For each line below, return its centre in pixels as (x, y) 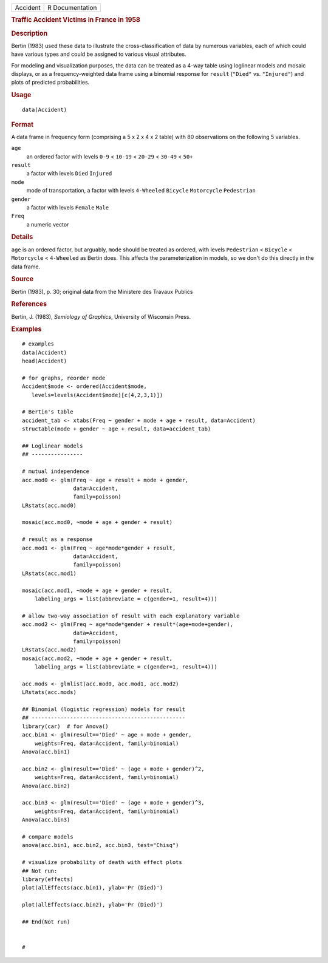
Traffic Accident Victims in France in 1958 (76, 20)
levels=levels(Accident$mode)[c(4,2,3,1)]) (97, 395)
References (29, 304)
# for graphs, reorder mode (64, 378)
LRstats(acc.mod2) (50, 650)
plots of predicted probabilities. (50, 83)
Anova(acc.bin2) (46, 786)
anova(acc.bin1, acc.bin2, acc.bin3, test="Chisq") (101, 845)
